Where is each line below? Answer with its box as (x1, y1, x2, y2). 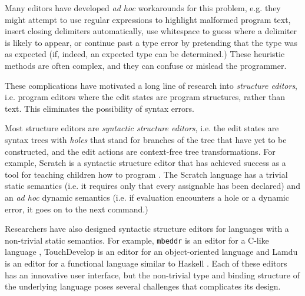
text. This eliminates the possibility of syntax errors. (5, 102, 194, 114)
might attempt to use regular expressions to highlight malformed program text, (5, 13, 291, 25)
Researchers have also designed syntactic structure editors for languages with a (5, 222, 289, 235)
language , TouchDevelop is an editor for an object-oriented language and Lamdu (5, 245, 298, 258)
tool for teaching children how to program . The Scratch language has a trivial (5, 168, 288, 180)
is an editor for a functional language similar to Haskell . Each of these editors (5, 257, 287, 269)
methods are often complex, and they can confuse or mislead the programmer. (5, 59, 287, 71)
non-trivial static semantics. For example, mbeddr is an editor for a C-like (5, 234, 269, 246)
